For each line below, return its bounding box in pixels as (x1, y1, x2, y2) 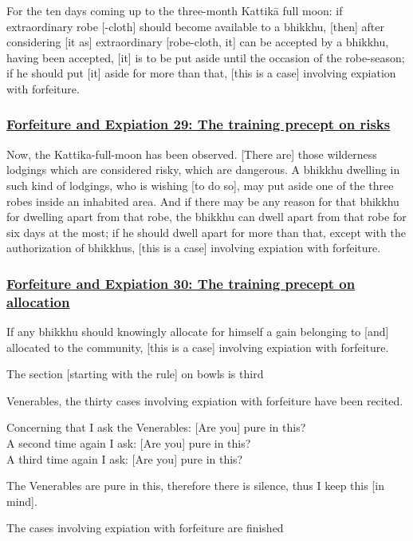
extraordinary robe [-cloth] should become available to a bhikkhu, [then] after (6, 18, 384, 34)
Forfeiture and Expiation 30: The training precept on (6, 273, 356, 293)
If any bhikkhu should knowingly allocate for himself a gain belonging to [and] (6, 323, 389, 340)
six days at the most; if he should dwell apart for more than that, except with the (6, 223, 406, 240)
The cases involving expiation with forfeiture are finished (6, 519, 284, 536)
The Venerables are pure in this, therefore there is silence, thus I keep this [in (6, 477, 384, 494)
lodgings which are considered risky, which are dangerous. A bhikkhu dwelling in (6, 161, 400, 178)
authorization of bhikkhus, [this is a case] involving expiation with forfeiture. (6, 239, 381, 256)
